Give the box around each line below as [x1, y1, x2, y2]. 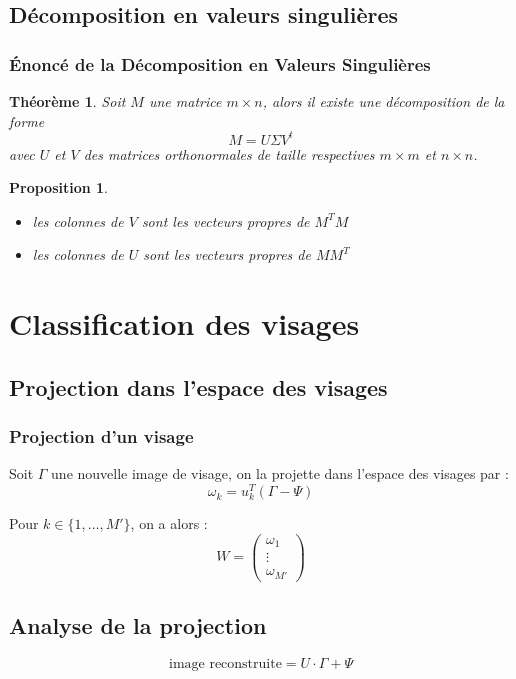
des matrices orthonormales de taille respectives [83, 143, 375, 164]
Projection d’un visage [9, 424, 194, 449]
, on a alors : [130, 513, 208, 534]
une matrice [148, 91, 222, 111]
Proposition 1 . [9, 177, 108, 198]
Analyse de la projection [9, 610, 267, 641]
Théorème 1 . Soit [9, 91, 126, 111]
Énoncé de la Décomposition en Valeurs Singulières [9, 51, 431, 76]
